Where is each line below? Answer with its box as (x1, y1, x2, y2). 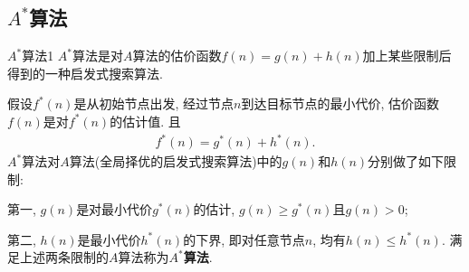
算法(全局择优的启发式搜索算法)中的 (69, 152, 282, 171)
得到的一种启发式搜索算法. (7, 63, 163, 82)
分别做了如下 (368, 152, 445, 171)
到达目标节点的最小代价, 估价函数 (241, 94, 439, 113)
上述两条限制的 (19, 248, 109, 267)
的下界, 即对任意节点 (183, 230, 305, 249)
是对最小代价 (76, 200, 153, 219)
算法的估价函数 (132, 46, 222, 65)
